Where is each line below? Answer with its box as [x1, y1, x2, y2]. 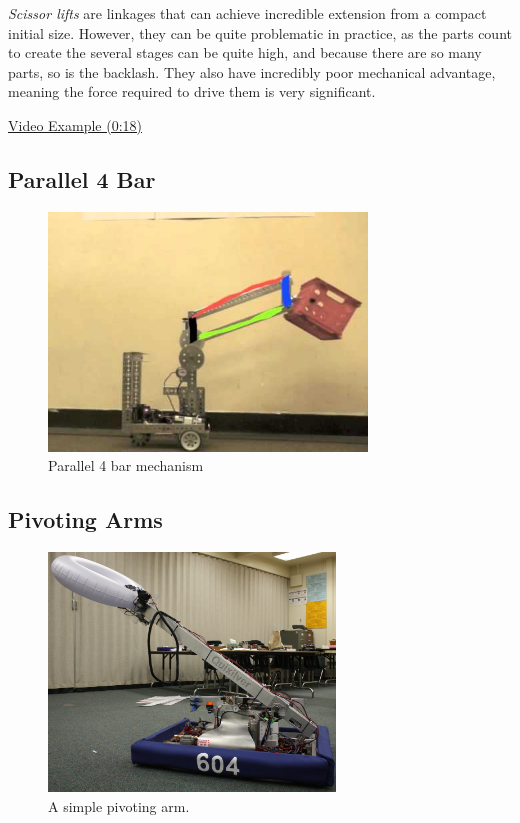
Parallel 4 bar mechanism [48, 455, 204, 476]
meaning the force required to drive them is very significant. [8, 81, 376, 102]
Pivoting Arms [8, 504, 163, 535]
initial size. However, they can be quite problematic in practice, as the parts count [8, 22, 512, 43]
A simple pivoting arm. [48, 795, 190, 816]
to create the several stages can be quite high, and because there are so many [8, 42, 482, 63]
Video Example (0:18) [8, 114, 142, 135]
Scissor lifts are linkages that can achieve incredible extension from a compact [8, 3, 487, 23]
